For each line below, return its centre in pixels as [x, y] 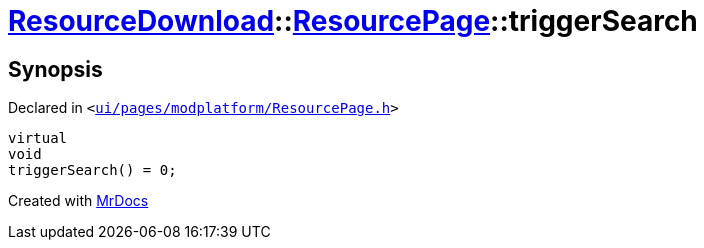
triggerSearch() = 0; [92, 170]
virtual [38, 138]
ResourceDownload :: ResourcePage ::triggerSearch [353, 21]
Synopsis [55, 69]
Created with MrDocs [78, 201]
